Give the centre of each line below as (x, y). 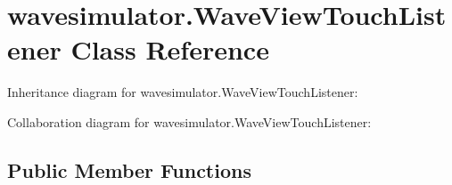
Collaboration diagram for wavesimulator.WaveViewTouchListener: (189, 121)
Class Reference (170, 49)
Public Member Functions (129, 169)
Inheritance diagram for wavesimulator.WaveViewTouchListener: (183, 92)
